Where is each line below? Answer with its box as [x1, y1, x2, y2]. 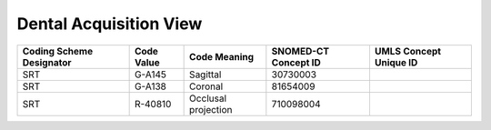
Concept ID [271, 55, 322, 68]
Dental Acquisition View [16, 14, 203, 34]
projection [189, 103, 233, 115]
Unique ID [374, 55, 418, 68]
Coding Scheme [22, 45, 94, 57]
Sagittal [189, 68, 222, 81]
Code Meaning [189, 50, 255, 63]
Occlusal [189, 92, 227, 105]
